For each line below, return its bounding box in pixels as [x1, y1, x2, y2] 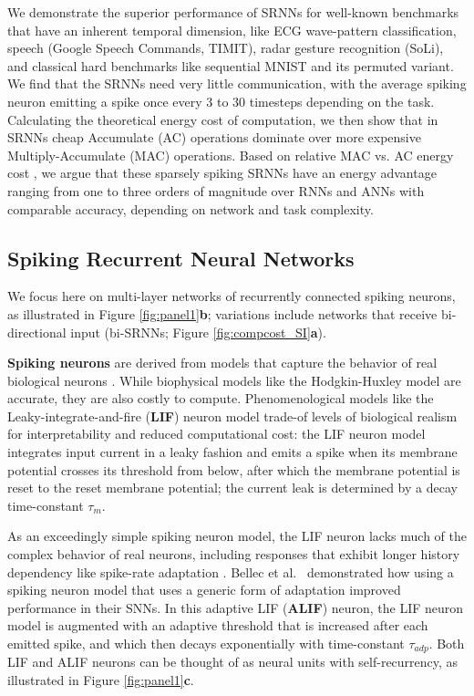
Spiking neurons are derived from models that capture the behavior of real [7, 353, 438, 372]
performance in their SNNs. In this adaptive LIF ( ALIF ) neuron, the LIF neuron [7, 597, 464, 617]
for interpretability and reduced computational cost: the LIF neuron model [7, 424, 426, 443]
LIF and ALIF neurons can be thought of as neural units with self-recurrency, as [7, 652, 459, 671]
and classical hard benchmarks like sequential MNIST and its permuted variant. [7, 56, 454, 75]
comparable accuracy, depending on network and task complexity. [7, 199, 374, 218]
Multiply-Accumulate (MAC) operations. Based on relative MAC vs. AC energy [7, 145, 454, 164]
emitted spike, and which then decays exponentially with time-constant [7, 634, 405, 653]
